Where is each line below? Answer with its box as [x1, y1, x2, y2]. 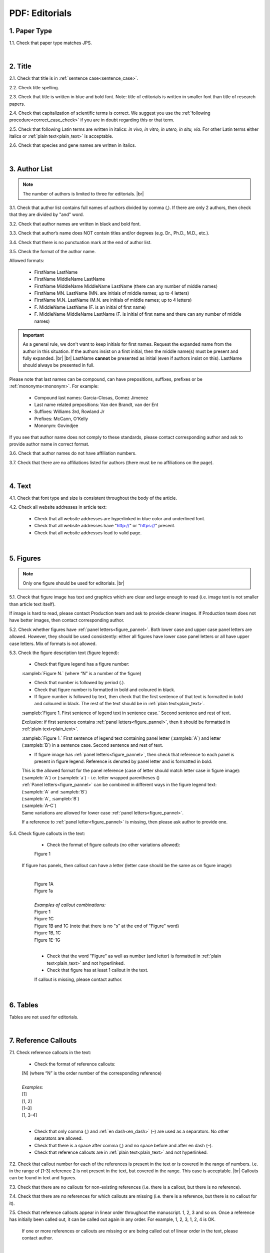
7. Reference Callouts [9, 1036, 77, 1045]
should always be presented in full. [22, 362, 95, 368]
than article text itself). [9, 601, 56, 607]
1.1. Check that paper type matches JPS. [9, 40, 92, 46]
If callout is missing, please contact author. [34, 976, 122, 982]
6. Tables [9, 1000, 38, 1009]
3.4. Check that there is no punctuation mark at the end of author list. [9, 239, 152, 245]
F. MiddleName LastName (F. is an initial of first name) [34, 304, 146, 310]
